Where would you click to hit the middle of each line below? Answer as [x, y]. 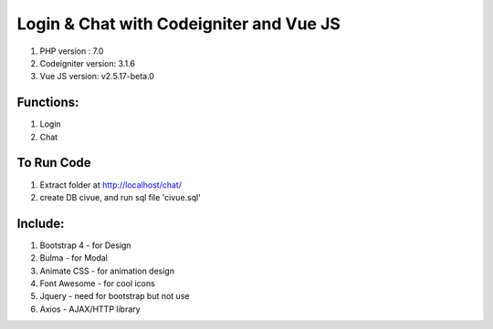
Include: [41, 223]
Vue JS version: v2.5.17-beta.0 [97, 77]
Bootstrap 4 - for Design [85, 245]
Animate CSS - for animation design [107, 271]
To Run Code [54, 163]
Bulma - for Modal [74, 258]
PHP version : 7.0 [72, 51]
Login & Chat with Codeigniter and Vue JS [179, 24]
